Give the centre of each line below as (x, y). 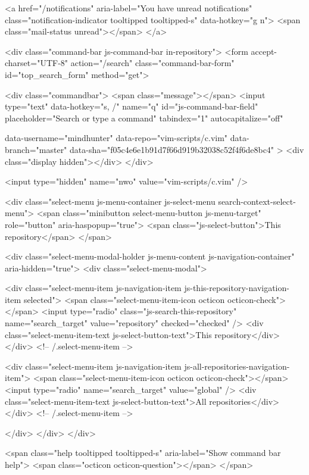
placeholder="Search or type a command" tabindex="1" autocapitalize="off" (144, 118)
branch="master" (36, 149)
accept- (264, 51)
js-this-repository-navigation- (237, 288)
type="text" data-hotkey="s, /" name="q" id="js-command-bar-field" (132, 106)
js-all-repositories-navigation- (237, 366)
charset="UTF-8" (37, 63)
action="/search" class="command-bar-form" (152, 63)
